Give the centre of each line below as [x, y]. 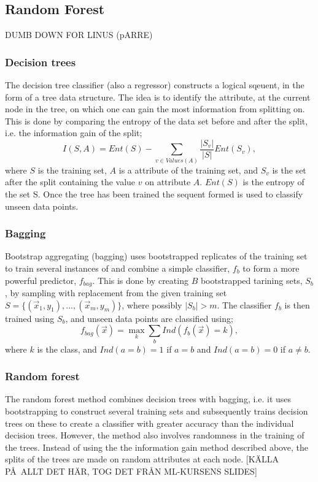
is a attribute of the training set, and [188, 170]
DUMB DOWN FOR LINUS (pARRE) [79, 35]
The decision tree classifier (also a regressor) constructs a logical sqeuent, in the [155, 85]
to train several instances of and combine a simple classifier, [118, 268]
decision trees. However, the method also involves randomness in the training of [155, 435]
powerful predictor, [41, 280]
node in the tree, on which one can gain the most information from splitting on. [155, 109]
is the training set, [72, 170]
